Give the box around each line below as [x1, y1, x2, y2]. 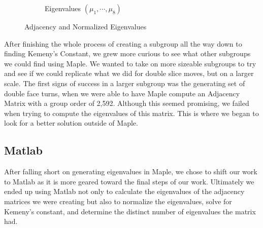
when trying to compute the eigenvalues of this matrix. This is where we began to [4, 107, 259, 118]
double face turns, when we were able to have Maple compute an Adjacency [4, 88, 240, 98]
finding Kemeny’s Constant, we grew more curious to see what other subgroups [4, 48, 251, 59]
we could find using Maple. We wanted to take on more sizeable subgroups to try [4, 58, 256, 68]
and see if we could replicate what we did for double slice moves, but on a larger [4, 68, 254, 79]
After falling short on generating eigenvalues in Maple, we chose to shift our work [4, 166, 257, 177]
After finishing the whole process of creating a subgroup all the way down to [4, 38, 242, 49]
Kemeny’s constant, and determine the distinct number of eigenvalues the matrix [4, 206, 256, 216]
